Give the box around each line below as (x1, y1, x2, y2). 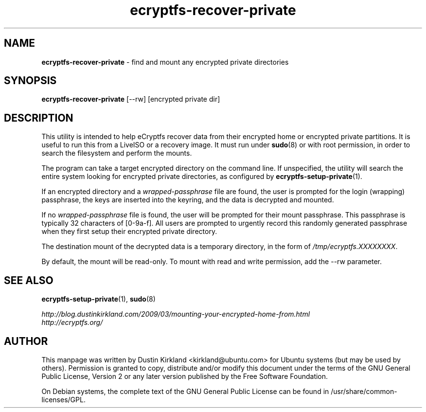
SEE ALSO (4, 274, 53, 287)
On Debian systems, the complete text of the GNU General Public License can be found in (41, 387, 329, 395)
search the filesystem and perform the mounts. (41, 149, 192, 158)
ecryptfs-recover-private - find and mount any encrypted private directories (41, 57, 289, 66)
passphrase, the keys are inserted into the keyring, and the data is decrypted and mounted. (41, 196, 334, 204)
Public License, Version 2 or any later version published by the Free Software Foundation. (41, 372, 328, 380)
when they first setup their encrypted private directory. (41, 227, 217, 236)
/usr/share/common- (331, 387, 397, 395)
